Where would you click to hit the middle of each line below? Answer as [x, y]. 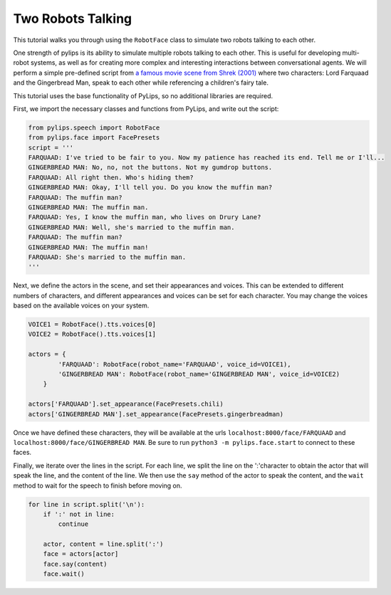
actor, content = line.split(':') [103, 544]
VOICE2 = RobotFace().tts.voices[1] [92, 334]
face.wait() [64, 574]
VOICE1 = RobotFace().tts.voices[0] [92, 325]
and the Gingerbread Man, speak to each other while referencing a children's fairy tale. [141, 83]
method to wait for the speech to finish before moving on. [98, 485]
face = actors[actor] [81, 554]
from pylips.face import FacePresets [94, 138]
